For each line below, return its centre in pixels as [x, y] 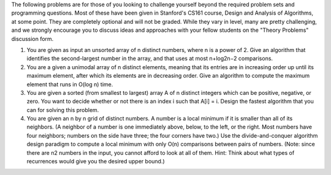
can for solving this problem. [63, 110]
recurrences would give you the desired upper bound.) [96, 162]
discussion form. [32, 39]
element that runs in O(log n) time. [70, 84]
